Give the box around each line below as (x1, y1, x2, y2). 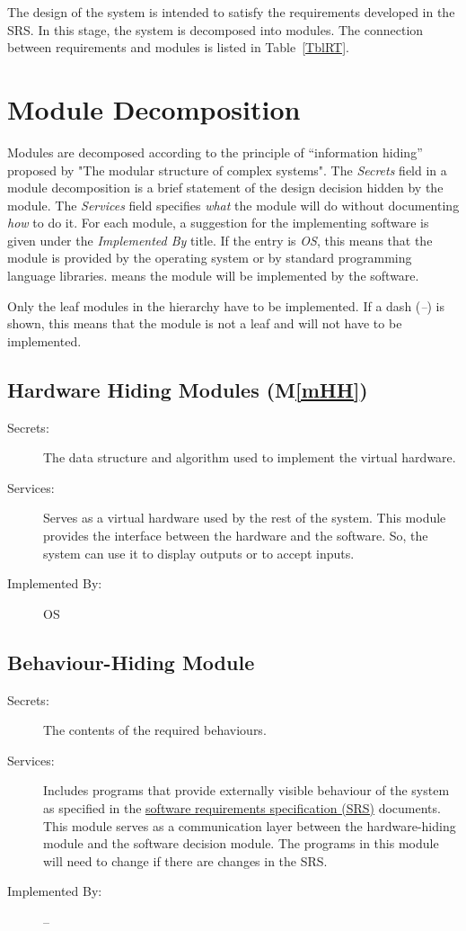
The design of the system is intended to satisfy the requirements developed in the (7, 3, 455, 21)
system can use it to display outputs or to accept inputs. (43, 543, 355, 562)
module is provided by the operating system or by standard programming (7, 248, 412, 267)
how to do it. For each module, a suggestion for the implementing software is (7, 213, 429, 232)
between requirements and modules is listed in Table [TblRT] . (7, 38, 349, 57)
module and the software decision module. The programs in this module (43, 834, 439, 853)
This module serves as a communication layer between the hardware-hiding (43, 816, 456, 835)
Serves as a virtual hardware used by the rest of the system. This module (43, 508, 446, 527)
